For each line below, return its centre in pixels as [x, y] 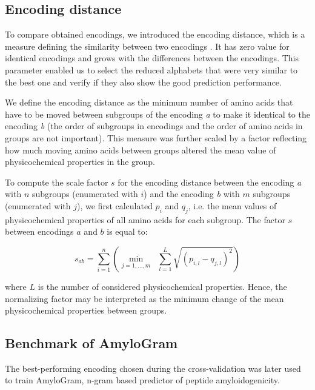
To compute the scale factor [57, 182]
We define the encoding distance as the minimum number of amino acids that [149, 102]
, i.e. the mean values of [232, 205]
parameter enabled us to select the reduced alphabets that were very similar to [151, 69]
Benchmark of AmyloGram [91, 343]
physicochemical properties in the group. [80, 162]
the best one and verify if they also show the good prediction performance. [143, 82]
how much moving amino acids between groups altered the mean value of [141, 150]
